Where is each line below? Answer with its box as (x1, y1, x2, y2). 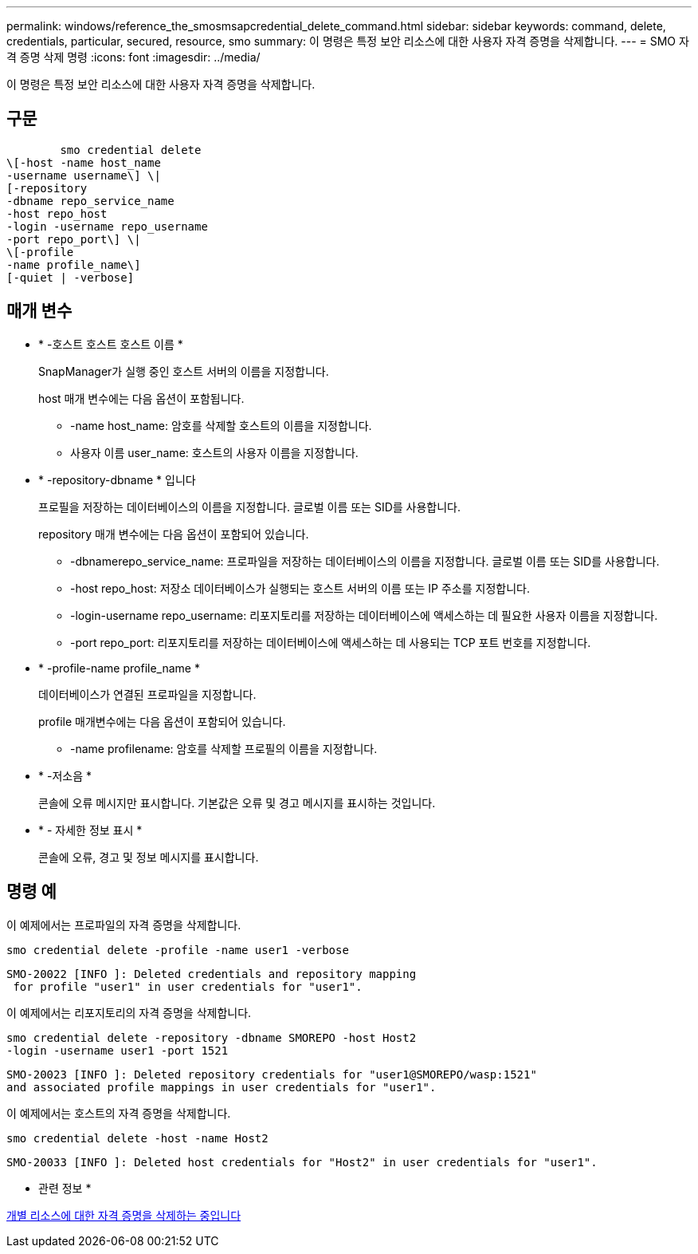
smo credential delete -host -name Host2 (6, 1131, 269, 1145)
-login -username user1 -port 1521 (6, 1043, 229, 1057)
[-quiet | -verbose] (6, 270, 135, 284)
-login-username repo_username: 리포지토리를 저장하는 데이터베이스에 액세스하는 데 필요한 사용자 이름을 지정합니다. (70, 608, 658, 622)
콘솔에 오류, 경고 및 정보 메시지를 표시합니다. (38, 850, 259, 864)
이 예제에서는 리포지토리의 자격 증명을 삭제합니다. (6, 1005, 252, 1019)
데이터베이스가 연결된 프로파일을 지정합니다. (38, 687, 257, 701)
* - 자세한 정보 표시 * (38, 822, 143, 837)
